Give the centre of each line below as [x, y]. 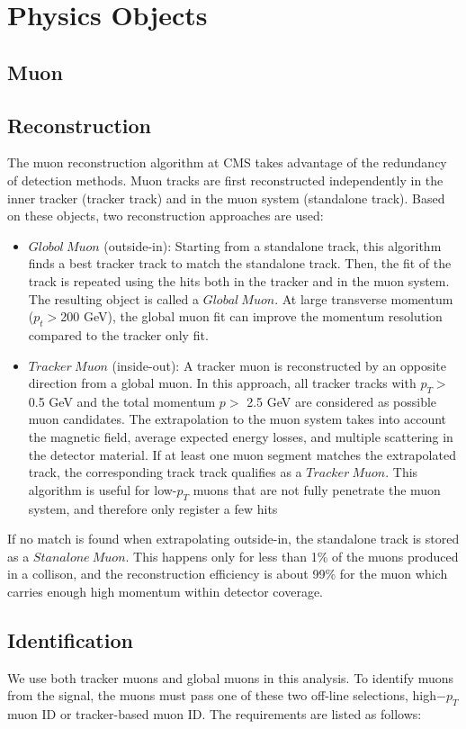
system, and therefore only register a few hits [153, 508]
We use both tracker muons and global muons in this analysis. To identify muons [231, 677]
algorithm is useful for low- [103, 489]
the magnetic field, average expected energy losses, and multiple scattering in [241, 437]
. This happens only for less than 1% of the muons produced [292, 556]
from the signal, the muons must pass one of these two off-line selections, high [222, 695]
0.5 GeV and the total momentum [122, 401]
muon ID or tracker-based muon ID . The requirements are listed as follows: [215, 714]
